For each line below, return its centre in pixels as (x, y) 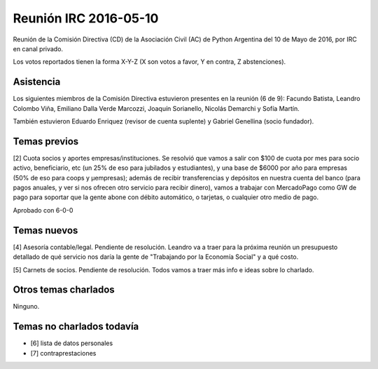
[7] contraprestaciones (63, 353)
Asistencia (37, 82)
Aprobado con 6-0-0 (43, 210)
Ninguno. (26, 307)
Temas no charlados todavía (76, 327)
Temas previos (46, 141)
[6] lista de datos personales (72, 343)
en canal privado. (38, 48)
